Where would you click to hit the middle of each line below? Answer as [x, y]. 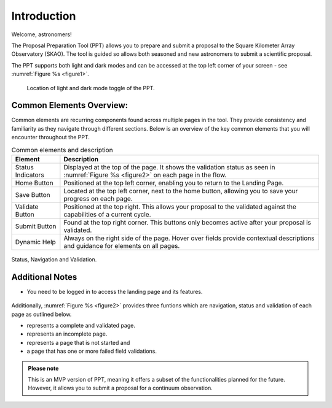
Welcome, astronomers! [41, 34]
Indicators [30, 175]
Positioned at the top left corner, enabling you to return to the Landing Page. [174, 183]
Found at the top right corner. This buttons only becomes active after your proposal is [188, 222]
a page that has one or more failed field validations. [92, 351]
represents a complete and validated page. [81, 326]
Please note [43, 368]
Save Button [33, 194]
